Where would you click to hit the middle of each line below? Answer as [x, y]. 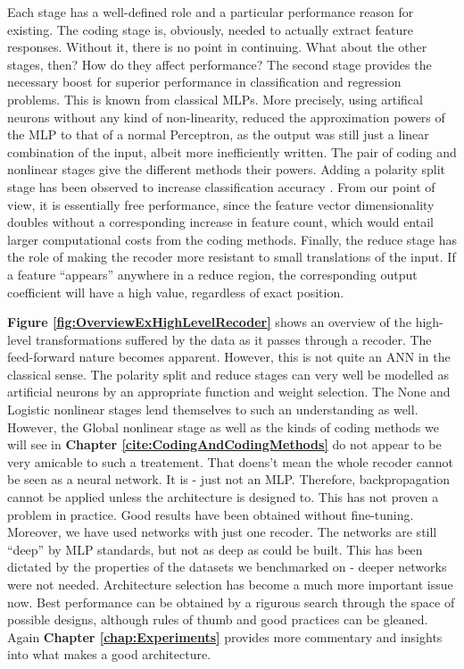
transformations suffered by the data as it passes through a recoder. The [233, 339]
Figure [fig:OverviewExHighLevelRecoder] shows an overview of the [209, 322]
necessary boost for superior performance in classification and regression [204, 82]
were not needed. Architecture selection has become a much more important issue [230, 584]
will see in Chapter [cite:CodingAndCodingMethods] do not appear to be [224, 444]
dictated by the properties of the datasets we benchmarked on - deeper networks [227, 567]
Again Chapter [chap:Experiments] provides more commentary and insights [225, 636]
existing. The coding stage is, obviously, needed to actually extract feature [210, 29]
